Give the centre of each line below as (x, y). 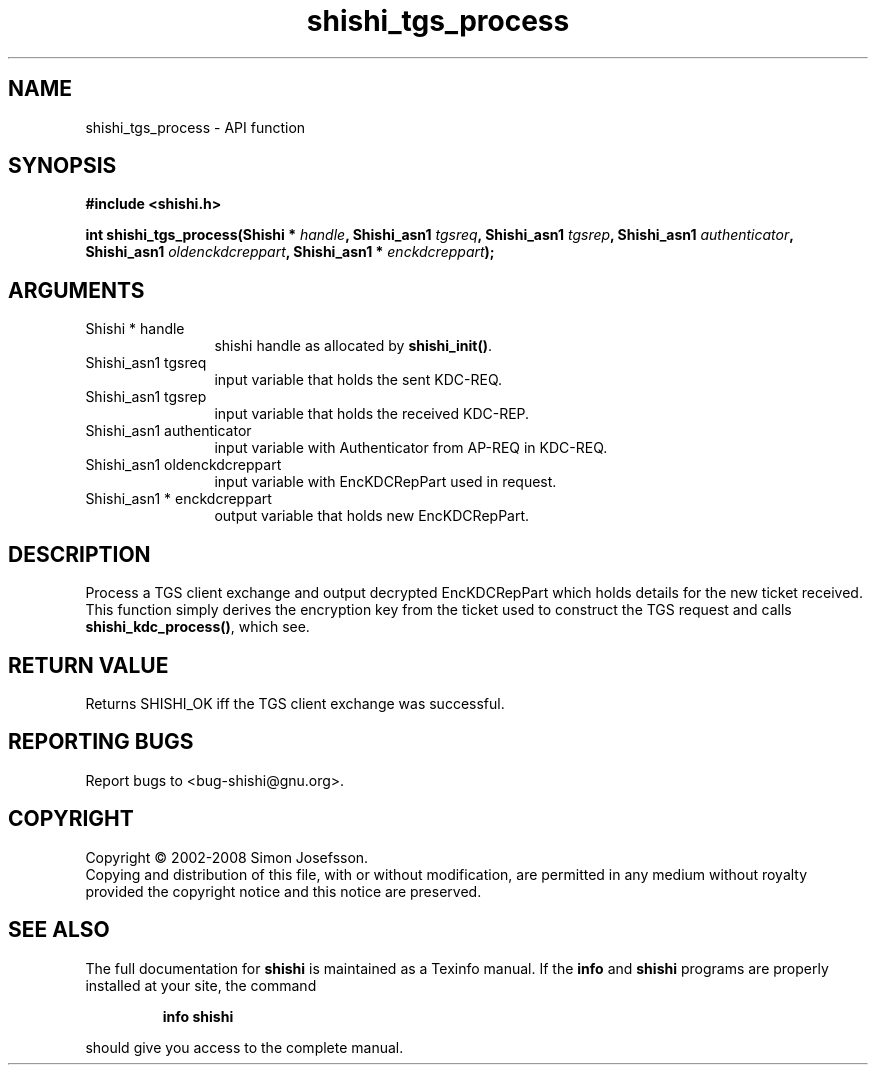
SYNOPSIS (62, 166)
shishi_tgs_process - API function (195, 127)
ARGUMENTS (76, 290)
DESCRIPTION (79, 554)
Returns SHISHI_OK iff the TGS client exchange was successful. (295, 703)
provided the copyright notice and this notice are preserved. (283, 891)
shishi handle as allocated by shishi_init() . (353, 346)
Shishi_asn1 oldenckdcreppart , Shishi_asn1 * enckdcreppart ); (290, 252)
